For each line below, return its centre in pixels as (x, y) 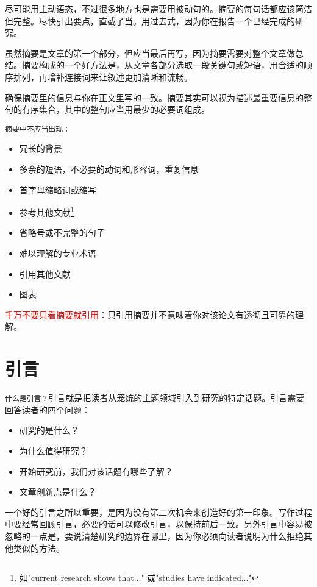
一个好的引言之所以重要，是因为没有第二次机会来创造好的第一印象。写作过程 (158, 512)
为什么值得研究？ (53, 450)
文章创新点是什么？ (58, 492)
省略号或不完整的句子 (62, 233)
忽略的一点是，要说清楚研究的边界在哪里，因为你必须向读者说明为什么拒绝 (154, 535)
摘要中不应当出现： (38, 129)
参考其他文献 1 (47, 211)
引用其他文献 (45, 273)
